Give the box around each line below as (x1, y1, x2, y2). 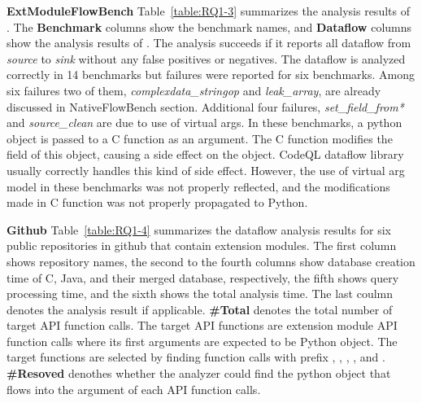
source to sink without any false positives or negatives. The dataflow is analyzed (7, 50, 406, 67)
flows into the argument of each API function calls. (7, 380, 261, 397)
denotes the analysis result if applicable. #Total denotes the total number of (7, 300, 393, 318)
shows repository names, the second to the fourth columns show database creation (7, 252, 415, 269)
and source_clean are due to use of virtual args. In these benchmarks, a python (7, 114, 402, 131)
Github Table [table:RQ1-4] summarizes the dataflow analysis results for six (7, 221, 391, 238)
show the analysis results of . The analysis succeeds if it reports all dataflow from (7, 34, 411, 51)
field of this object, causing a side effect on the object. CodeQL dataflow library (7, 146, 404, 163)
